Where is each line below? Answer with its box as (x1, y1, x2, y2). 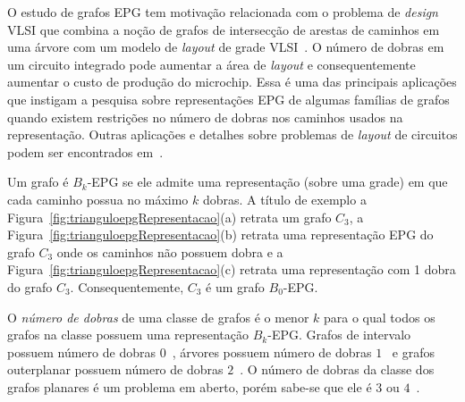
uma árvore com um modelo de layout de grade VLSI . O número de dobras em (7, 38, 444, 56)
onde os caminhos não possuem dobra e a (56, 242, 283, 261)
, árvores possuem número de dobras (172, 342, 372, 361)
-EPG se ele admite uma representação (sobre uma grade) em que (87, 172, 448, 191)
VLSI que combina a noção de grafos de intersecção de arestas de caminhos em (7, 20, 440, 38)
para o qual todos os (324, 307, 435, 326)
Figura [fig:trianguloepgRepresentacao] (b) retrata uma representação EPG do (7, 225, 434, 244)
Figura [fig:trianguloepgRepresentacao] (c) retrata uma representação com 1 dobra (7, 260, 456, 279)
